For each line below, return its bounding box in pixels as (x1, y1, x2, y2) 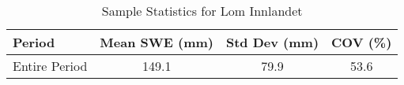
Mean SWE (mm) (100, 33, 213, 51)
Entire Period (13, 57, 88, 75)
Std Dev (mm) (225, 33, 319, 51)
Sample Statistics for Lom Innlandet (101, 2, 303, 20)
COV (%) (331, 33, 392, 51)
